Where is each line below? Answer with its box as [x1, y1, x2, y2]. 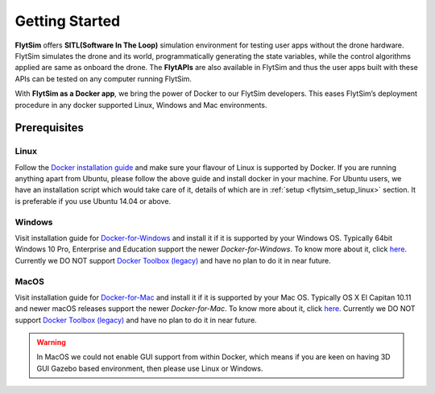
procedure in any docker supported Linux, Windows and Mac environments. [14, 100, 267, 110]
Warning [36, 338, 66, 347]
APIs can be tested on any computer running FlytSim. [14, 73, 193, 84]
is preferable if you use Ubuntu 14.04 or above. [14, 196, 172, 205]
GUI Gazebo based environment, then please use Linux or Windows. [36, 363, 263, 373]
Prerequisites [14, 121, 84, 135]
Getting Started [14, 12, 121, 30]
